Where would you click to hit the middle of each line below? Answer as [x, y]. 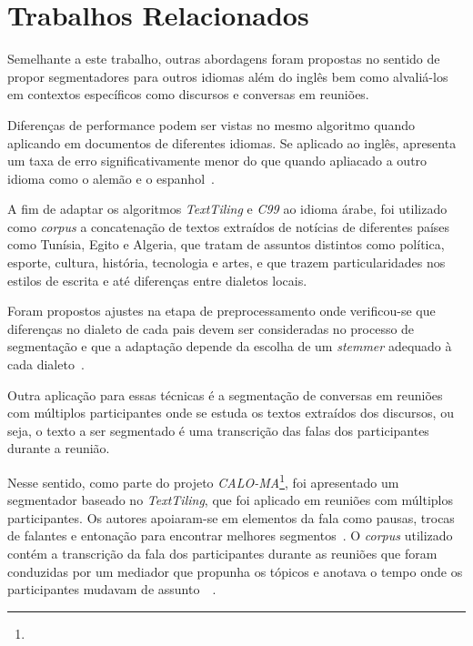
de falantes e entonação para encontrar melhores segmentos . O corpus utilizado [230, 535]
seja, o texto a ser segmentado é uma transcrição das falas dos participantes [218, 430]
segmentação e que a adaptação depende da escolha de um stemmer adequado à [230, 346]
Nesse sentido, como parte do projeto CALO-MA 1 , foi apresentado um [203, 481]
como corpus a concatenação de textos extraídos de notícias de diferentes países [229, 226]
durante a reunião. [59, 448]
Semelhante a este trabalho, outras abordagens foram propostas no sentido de [224, 59]
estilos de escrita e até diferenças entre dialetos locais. [157, 280]
